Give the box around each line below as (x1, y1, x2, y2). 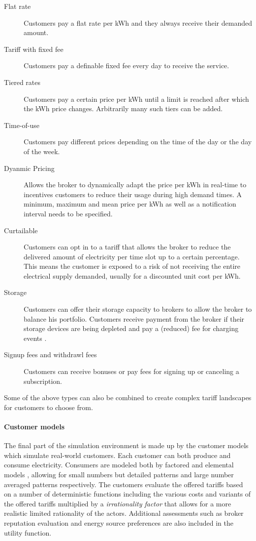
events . (24, 333, 47, 343)
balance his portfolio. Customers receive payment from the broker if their (24, 313, 245, 324)
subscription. (24, 375, 62, 386)
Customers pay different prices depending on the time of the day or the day (24, 136, 252, 147)
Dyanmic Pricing (4, 163, 55, 173)
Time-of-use (4, 120, 40, 130)
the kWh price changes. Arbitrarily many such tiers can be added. (24, 103, 223, 114)
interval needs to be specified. (24, 208, 113, 218)
